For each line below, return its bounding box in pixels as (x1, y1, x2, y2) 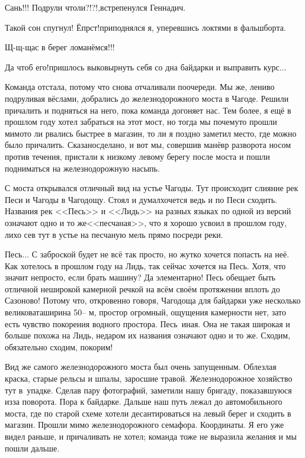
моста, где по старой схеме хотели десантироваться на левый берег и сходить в (5, 407, 291, 419)
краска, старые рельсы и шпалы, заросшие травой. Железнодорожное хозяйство (5, 372, 293, 385)
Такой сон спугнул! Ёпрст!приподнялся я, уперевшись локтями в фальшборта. (5, 21, 286, 33)
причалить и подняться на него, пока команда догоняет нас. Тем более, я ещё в (5, 104, 291, 116)
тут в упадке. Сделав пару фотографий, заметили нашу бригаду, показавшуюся (5, 383, 292, 396)
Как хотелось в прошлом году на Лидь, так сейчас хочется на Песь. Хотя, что (5, 259, 286, 272)
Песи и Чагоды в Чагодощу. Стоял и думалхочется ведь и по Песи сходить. (5, 193, 277, 205)
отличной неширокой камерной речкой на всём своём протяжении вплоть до (5, 282, 280, 295)
